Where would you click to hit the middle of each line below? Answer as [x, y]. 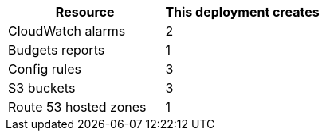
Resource [85, 12]
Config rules [45, 69]
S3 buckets [42, 88]
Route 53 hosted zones [77, 107]
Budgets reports [57, 50]
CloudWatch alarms [67, 31]
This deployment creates [242, 12]
